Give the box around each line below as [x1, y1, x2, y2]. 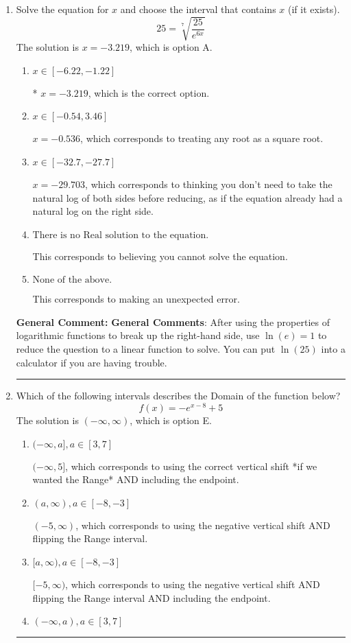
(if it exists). [288, 2, 340, 16]
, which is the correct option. [88, 85, 210, 100]
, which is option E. [130, 412, 212, 427]
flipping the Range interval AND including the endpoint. [32, 590, 271, 605]
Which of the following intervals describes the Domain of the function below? [16, 388, 341, 403]
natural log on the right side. [32, 204, 154, 218]
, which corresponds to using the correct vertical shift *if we [65, 458, 317, 473]
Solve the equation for [16, 2, 109, 16]
